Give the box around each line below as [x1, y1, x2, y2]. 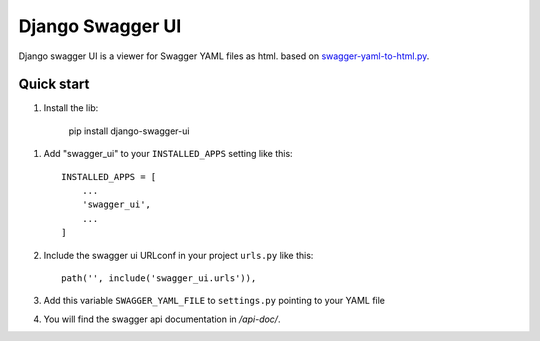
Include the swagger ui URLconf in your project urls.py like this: [43, 249, 314, 261]
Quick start [18, 76, 90, 93]
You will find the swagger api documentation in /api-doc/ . [43, 313, 281, 325]
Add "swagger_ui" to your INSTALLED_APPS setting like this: [43, 148, 294, 160]
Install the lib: [43, 102, 99, 114]
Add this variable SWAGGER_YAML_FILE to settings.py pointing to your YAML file [43, 295, 385, 307]
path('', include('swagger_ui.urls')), [61, 272, 257, 284]
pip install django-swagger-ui [68, 125, 190, 137]
